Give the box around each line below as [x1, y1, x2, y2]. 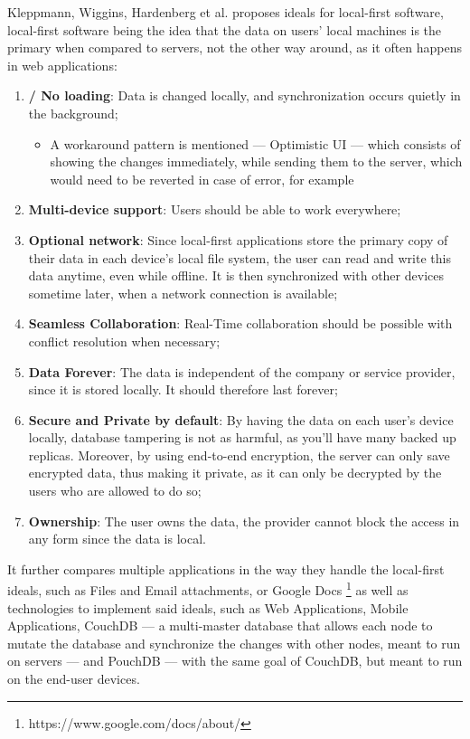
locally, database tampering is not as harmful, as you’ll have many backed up [28, 428, 456, 447]
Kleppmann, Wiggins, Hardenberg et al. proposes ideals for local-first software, [7, 3, 444, 21]
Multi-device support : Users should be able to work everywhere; [28, 200, 401, 219]
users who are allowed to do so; [28, 481, 202, 500]
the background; [28, 103, 118, 122]
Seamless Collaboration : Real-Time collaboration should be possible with [28, 314, 453, 333]
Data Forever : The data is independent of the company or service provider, [28, 362, 456, 381]
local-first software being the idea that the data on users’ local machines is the [7, 20, 442, 39]
